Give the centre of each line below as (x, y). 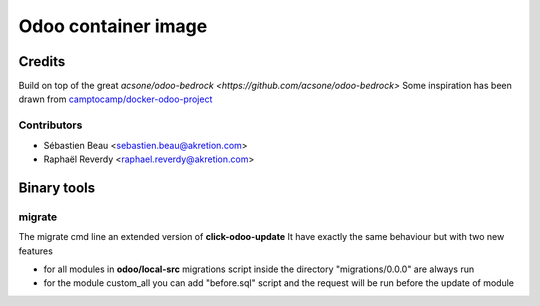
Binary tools (57, 187)
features (36, 251)
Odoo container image (113, 26)
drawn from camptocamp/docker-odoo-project (115, 99)
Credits (42, 61)
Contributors (50, 125)
